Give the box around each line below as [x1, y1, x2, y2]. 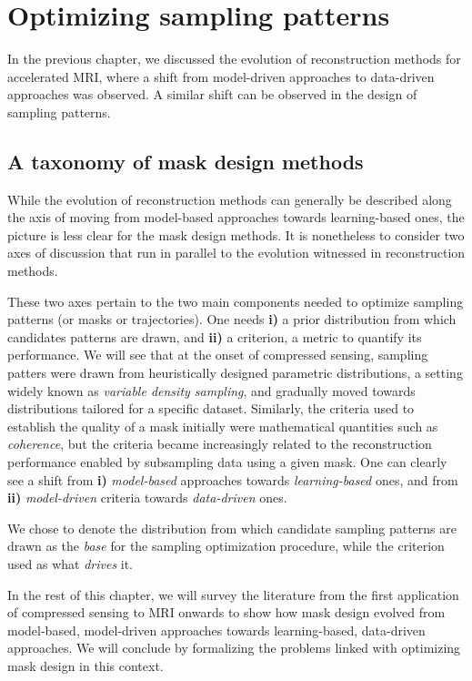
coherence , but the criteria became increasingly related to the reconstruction [7, 434, 432, 453]
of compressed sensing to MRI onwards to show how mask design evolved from [7, 603, 446, 622]
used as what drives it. [7, 554, 134, 573]
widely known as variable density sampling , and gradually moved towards [7, 381, 416, 400]
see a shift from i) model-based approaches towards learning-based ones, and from [7, 470, 458, 489]
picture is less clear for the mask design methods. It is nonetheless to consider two [7, 225, 465, 244]
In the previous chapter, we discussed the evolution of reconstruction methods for [7, 49, 461, 68]
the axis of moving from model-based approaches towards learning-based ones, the [7, 208, 465, 227]
